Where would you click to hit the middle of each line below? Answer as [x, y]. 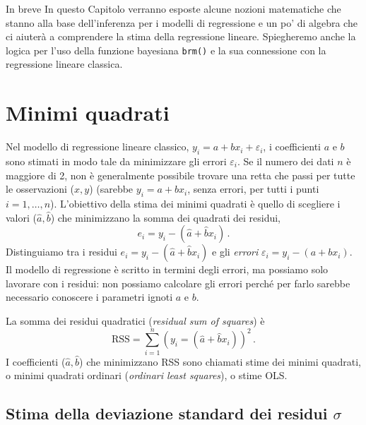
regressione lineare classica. [64, 64]
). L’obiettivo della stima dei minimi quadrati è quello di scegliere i [195, 203]
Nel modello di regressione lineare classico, [98, 146]
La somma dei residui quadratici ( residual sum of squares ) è [135, 320]
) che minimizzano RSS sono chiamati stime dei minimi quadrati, [220, 361]
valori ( [21, 217]
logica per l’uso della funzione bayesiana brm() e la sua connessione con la [166, 50]
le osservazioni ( [40, 189]
